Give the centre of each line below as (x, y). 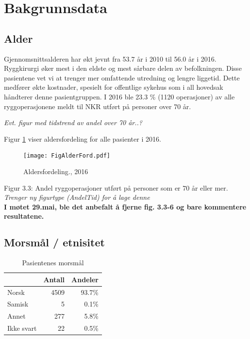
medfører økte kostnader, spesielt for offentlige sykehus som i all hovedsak (114, 87)
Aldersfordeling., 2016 (56, 171)
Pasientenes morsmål (53, 263)
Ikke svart (22, 328)
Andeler (85, 279)
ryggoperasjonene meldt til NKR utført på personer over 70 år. (98, 106)
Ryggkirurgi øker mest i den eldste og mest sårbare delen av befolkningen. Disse (123, 68)
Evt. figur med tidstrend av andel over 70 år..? (73, 122)
